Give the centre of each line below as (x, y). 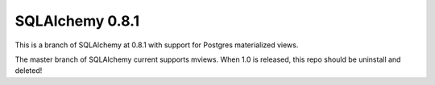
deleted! (29, 71)
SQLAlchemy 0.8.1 (77, 21)
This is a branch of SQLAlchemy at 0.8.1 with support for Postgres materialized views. (157, 45)
